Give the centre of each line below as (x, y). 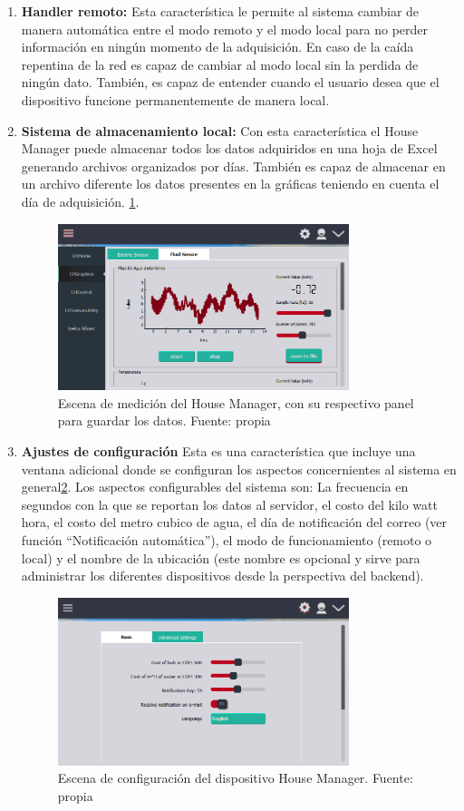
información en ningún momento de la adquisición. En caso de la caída (217, 47)
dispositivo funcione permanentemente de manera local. (175, 99)
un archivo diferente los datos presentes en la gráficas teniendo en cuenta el (230, 184)
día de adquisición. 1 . (80, 201)
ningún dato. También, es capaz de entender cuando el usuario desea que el (230, 82)
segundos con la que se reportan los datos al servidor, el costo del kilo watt (229, 504)
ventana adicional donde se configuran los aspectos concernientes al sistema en (239, 469)
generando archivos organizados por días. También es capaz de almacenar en (233, 166)
